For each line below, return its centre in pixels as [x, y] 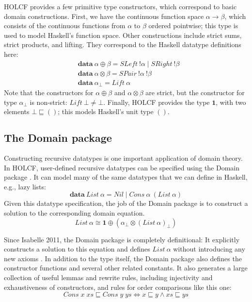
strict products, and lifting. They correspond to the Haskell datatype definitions [123, 44]
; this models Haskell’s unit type [106, 111]
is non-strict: [48, 102]
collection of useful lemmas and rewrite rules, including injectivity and [108, 277]
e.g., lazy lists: [25, 186]
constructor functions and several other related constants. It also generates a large [126, 268]
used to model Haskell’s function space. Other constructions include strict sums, [123, 35]
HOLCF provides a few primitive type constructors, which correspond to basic [120, 6]
